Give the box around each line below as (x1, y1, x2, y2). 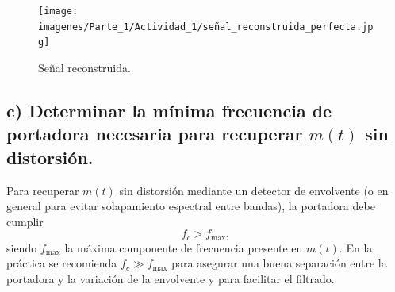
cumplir (6, 213, 44, 229)
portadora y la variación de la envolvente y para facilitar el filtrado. (6, 270, 335, 286)
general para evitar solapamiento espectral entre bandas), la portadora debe (6, 198, 375, 214)
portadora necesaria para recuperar (6, 121, 303, 146)
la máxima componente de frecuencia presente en (64, 239, 303, 255)
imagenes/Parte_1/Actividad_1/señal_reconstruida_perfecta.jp (38, 21, 374, 33)
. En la (339, 239, 373, 255)
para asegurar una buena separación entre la (171, 255, 387, 271)
